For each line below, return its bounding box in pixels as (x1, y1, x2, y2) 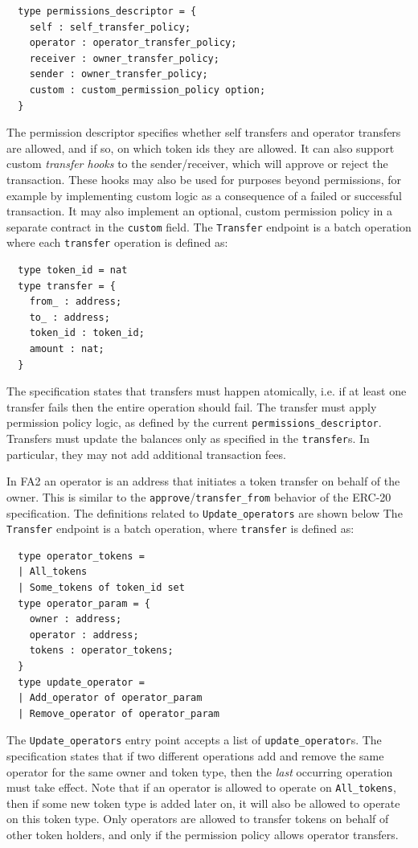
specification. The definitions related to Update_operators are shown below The (6, 504, 403, 521)
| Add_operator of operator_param (18, 692, 203, 704)
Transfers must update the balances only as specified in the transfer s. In (6, 430, 370, 447)
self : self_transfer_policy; (29, 21, 191, 33)
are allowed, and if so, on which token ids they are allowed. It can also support (6, 139, 395, 156)
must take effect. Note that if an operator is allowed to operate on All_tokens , (6, 779, 396, 796)
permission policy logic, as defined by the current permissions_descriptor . (6, 414, 382, 431)
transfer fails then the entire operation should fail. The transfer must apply (6, 398, 377, 415)
